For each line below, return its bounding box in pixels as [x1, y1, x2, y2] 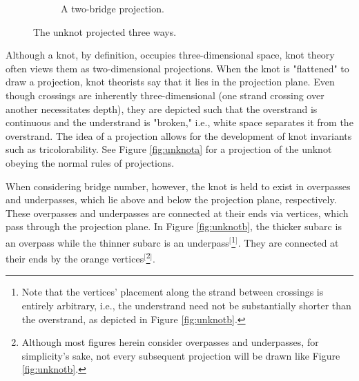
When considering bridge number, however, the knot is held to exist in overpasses [6, 178, 351, 193]
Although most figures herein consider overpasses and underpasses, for [21, 335, 319, 349]
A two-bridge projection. [61, 1, 164, 15]
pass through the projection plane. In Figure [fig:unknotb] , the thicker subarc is [6, 219, 342, 234]
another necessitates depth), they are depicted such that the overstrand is [6, 101, 318, 116]
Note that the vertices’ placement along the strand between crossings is [21, 285, 324, 299]
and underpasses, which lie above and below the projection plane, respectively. [6, 192, 337, 207]
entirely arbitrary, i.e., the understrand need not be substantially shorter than [21, 298, 351, 312]
